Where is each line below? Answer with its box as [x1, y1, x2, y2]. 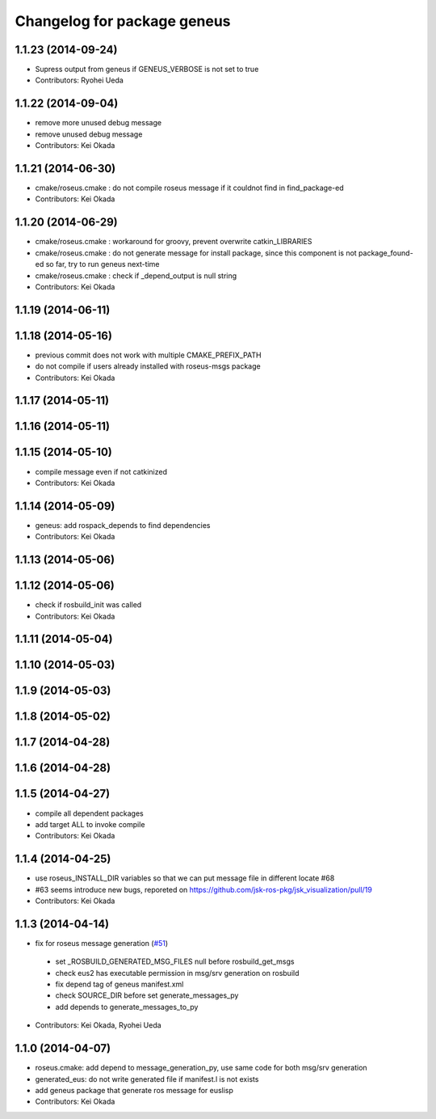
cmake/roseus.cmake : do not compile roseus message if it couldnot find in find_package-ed [35, 183, 344, 193]
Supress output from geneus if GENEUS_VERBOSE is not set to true [35, 65, 259, 74]
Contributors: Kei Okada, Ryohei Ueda [35, 1020, 161, 1030]
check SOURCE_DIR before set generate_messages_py [55, 990, 239, 1000]
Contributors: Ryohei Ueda [35, 75, 124, 85]
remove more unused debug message [35, 118, 161, 128]
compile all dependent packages [35, 809, 145, 818]
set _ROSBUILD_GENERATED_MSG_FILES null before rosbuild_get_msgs [55, 956, 295, 966]
